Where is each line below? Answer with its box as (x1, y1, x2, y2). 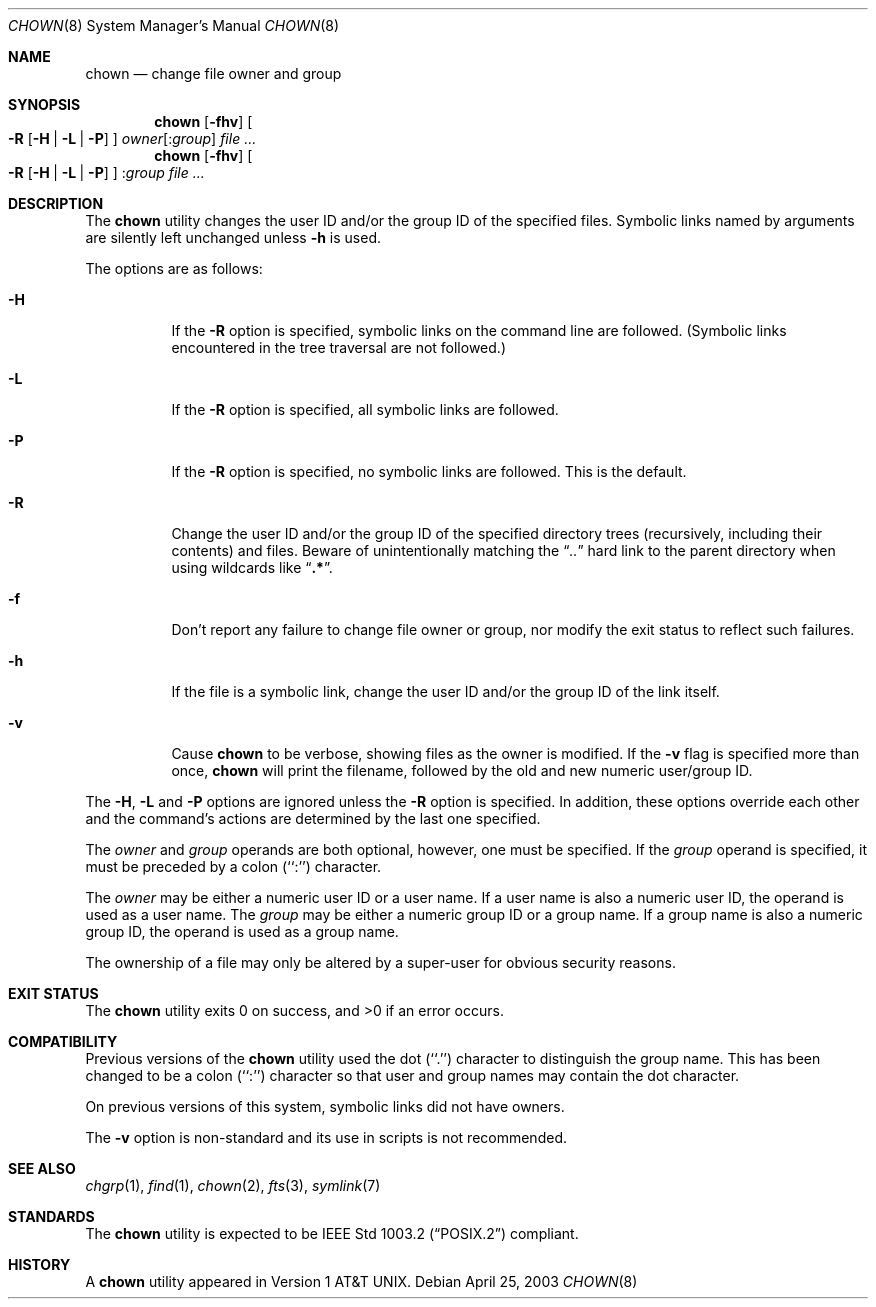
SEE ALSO (8, 1160, 76, 1177)
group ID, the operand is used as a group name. (85, 923, 399, 940)
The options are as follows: (85, 260, 263, 277)
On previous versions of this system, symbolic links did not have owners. (85, 1098, 565, 1115)
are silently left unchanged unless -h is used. (85, 229, 382, 246)
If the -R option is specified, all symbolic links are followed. (171, 401, 559, 418)
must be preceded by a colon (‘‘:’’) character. (85, 858, 382, 875)
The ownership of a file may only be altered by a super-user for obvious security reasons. (85, 954, 676, 971)
